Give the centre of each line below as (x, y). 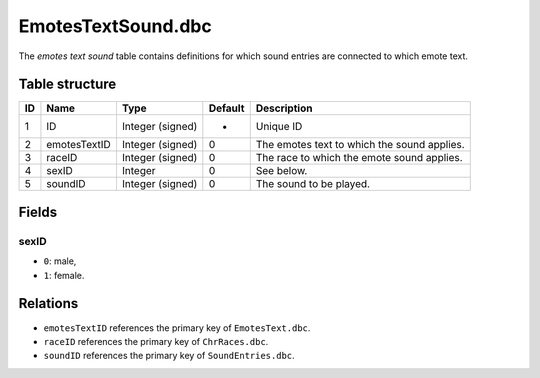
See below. (281, 171)
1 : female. (64, 275)
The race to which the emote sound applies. (359, 158)
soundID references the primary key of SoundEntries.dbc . (169, 356)
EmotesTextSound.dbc (115, 26)
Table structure (67, 84)
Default (226, 108)
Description (284, 108)
